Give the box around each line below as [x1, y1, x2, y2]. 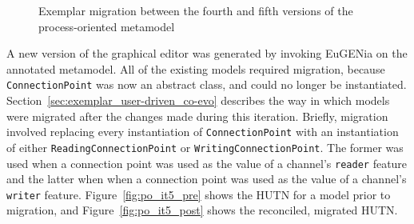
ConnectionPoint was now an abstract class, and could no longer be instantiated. [6, 76, 407, 93]
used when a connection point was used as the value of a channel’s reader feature [6, 154, 408, 171]
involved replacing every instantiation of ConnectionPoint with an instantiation [6, 123, 399, 140]
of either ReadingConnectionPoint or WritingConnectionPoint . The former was [6, 138, 404, 155]
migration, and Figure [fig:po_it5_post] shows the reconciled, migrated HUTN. [6, 202, 398, 218]
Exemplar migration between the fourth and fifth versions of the [38, 2, 353, 18]
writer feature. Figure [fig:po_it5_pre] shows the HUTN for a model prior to [6, 186, 391, 202]
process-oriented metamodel [38, 18, 175, 34]
